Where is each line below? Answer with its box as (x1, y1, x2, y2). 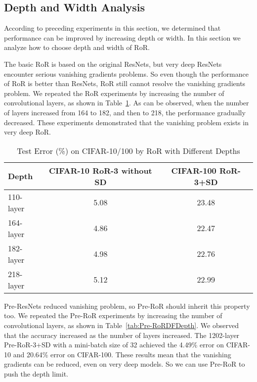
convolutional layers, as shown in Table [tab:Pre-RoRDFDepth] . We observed (4, 320, 239, 330)
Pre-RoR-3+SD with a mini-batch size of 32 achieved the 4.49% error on (4, 339, 224, 350)
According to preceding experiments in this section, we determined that (4, 23, 221, 33)
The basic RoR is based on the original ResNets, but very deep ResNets (4, 58, 222, 69)
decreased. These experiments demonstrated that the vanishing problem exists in (4, 117, 249, 127)
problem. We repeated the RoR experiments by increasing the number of (4, 88, 224, 98)
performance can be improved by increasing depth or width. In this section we (4, 32, 241, 43)
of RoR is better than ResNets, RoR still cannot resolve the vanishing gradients (4, 78, 246, 89)
